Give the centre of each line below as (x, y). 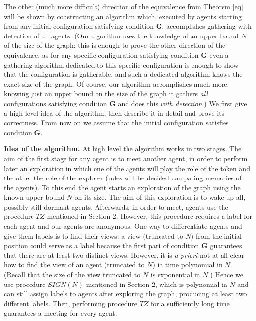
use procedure (25, 284)
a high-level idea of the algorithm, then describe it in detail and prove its (114, 113)
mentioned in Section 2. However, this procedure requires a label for (149, 216)
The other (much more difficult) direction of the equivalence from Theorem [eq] (124, 6)
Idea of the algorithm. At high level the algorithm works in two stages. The (123, 149)
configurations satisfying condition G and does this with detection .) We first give (126, 103)
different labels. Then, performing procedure (71, 303)
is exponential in (175, 274)
